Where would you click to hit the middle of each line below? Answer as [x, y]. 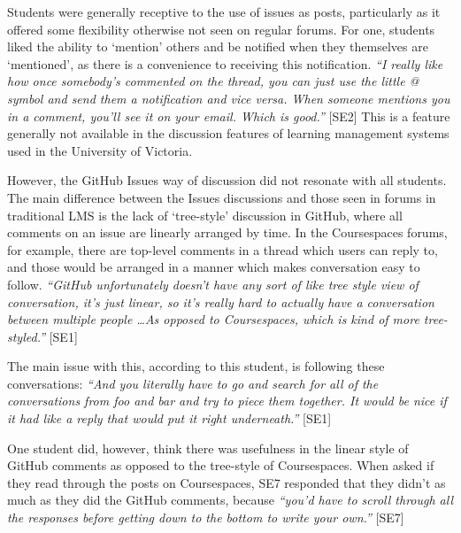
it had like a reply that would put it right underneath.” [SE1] [169, 418]
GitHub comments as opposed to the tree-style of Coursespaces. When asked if [221, 465]
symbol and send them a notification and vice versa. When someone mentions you [229, 98]
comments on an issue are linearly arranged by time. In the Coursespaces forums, [227, 232]
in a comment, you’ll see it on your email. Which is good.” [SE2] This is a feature [229, 116]
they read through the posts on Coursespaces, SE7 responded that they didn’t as [227, 482]
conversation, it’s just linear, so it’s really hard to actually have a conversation [221, 301]
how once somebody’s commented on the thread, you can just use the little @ [213, 81]
